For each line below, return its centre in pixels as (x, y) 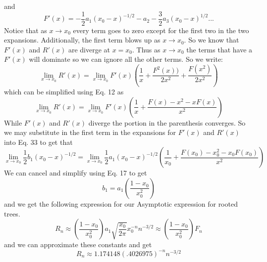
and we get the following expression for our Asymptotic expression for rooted (121, 203)
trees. (12, 213)
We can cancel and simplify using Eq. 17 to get (76, 173)
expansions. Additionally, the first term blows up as (82, 40)
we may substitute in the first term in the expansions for (90, 132)
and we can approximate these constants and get (78, 244)
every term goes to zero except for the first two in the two (161, 30)
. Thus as (146, 49)
